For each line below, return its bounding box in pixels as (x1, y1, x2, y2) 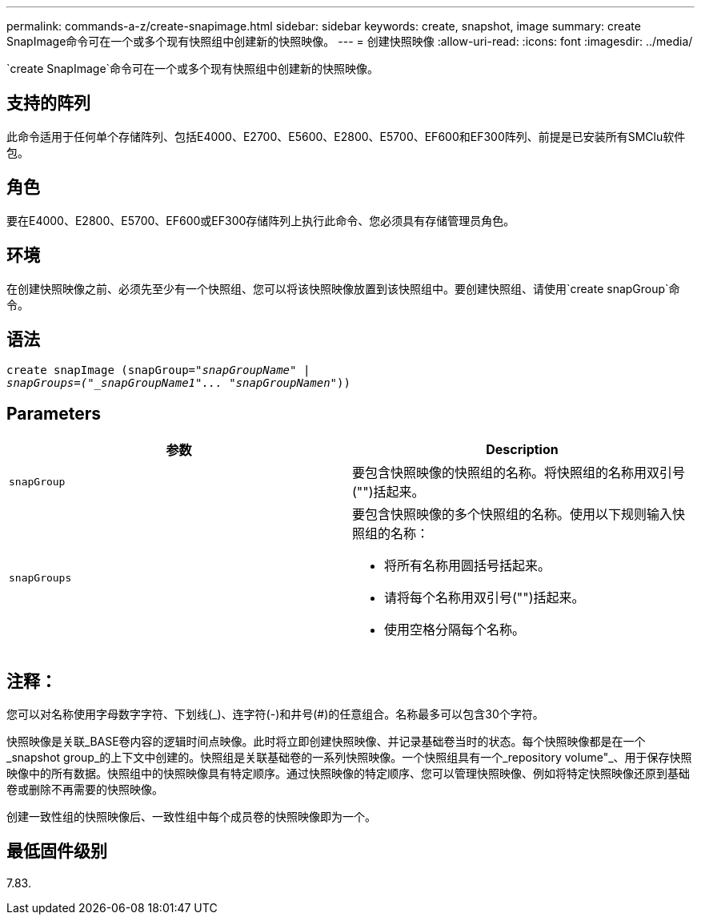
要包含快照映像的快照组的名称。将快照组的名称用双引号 (352, 465, 686, 481)
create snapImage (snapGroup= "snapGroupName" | (6, 364, 310, 377)
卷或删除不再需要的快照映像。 (6, 782, 163, 797)
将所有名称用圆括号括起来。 (384, 557, 551, 574)
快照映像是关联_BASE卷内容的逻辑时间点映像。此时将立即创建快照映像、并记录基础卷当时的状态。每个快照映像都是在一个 (6, 734, 646, 749)
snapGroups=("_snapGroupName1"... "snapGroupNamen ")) (6, 376, 350, 390)
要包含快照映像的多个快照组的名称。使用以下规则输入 (352, 506, 673, 523)
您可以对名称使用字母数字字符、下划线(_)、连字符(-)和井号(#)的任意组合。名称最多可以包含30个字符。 (6, 707, 544, 722)
